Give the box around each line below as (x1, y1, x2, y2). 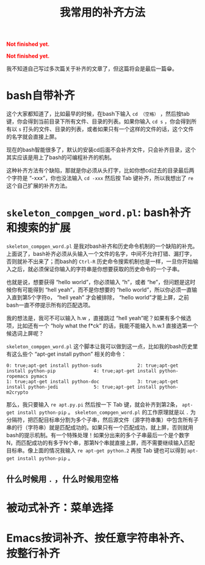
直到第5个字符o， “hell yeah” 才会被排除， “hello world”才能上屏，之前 (11, 294, 189, 301)
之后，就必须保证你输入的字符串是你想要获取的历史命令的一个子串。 (11, 266, 183, 273)
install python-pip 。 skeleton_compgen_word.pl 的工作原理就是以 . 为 (17, 408, 196, 416)
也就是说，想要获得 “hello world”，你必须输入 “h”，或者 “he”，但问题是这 (6, 279, 190, 286)
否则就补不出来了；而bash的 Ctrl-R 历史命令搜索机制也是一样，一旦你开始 (6, 258, 193, 265)
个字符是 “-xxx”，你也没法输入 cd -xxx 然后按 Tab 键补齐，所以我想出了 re (6, 174, 194, 182)
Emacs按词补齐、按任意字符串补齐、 (6, 531, 191, 545)
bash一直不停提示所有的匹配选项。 (6, 301, 94, 309)
